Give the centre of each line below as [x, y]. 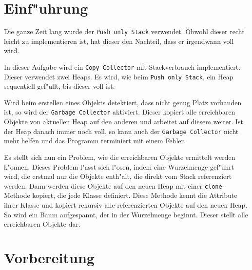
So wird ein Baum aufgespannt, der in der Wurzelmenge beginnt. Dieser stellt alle [126, 214]
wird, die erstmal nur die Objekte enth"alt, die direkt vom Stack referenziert [118, 176]
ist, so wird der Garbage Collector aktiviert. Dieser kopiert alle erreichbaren [120, 112]
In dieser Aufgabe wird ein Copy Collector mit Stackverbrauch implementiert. [122, 67]
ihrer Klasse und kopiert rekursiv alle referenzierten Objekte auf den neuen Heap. [126, 205]
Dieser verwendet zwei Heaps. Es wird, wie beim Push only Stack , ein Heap [119, 76]
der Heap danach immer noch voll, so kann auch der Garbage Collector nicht [121, 131]
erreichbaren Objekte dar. [42, 224]
